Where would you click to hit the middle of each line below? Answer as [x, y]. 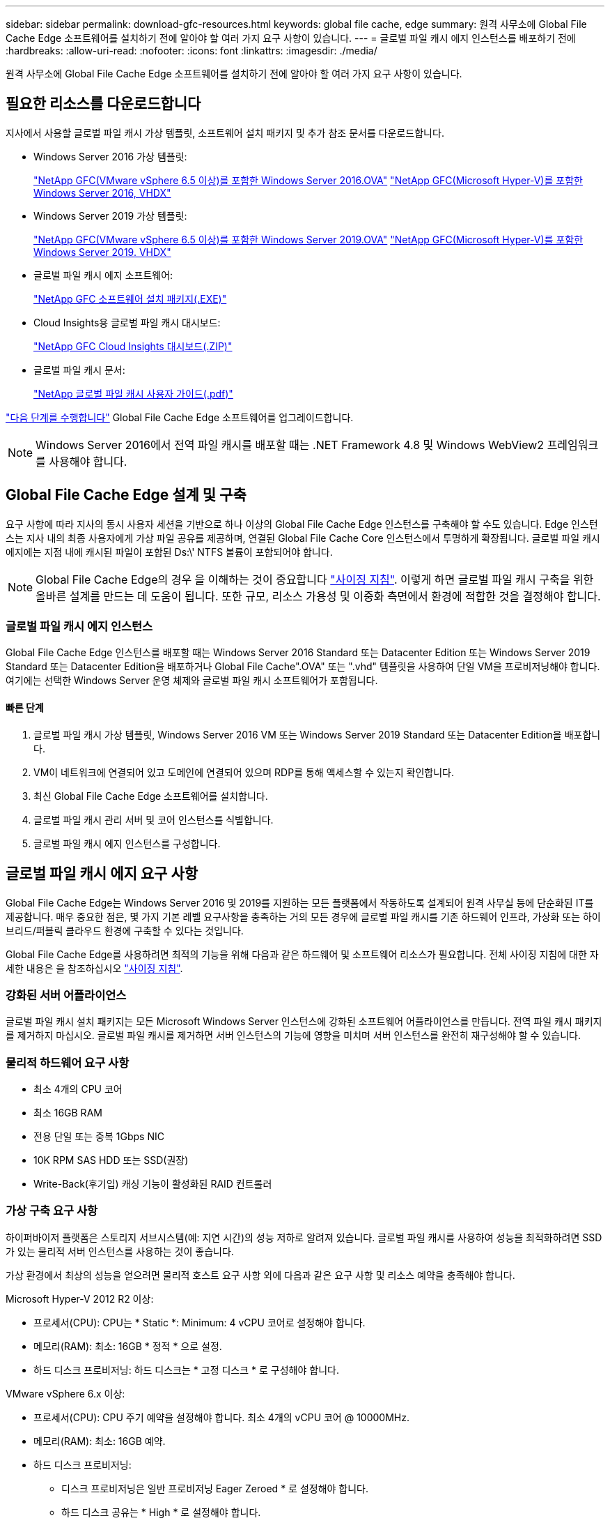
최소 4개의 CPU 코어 [78, 1089]
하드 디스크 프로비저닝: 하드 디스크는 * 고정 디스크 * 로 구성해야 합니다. [186, 1370]
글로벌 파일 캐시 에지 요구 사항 [102, 874]
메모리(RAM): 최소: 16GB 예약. [100, 1441]
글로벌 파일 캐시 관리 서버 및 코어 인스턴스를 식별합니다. [154, 819]
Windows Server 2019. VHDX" [102, 252]
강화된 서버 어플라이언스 [66, 995]
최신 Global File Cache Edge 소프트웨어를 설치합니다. [151, 796]
